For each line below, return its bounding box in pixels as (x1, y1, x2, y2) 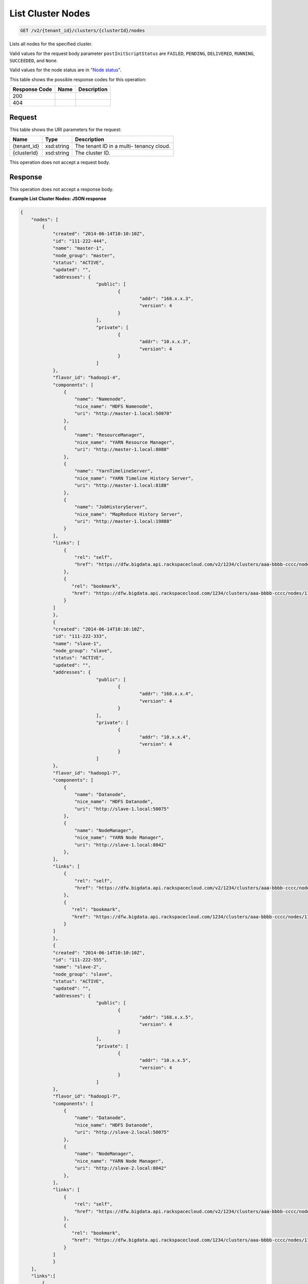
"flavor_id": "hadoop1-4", (52, 375, 121, 381)
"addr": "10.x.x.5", (139, 1058, 191, 1063)
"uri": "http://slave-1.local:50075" (74, 806, 169, 811)
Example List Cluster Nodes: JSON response (9, 196, 107, 202)
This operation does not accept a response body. (9, 186, 114, 192)
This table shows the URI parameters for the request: (9, 126, 122, 133)
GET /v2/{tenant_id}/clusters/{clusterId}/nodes (20, 28, 145, 33)
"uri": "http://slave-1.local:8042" (74, 842, 167, 847)
